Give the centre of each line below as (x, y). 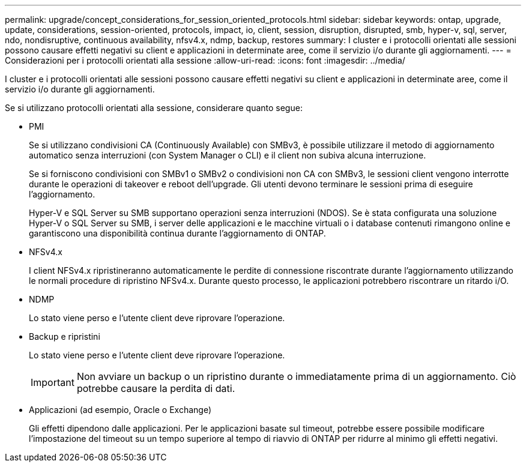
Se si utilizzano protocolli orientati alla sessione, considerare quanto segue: (154, 108)
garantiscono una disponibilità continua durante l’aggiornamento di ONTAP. (177, 233)
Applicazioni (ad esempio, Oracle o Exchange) (120, 410)
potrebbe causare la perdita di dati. (156, 388)
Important (53, 382)
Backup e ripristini (65, 336)
